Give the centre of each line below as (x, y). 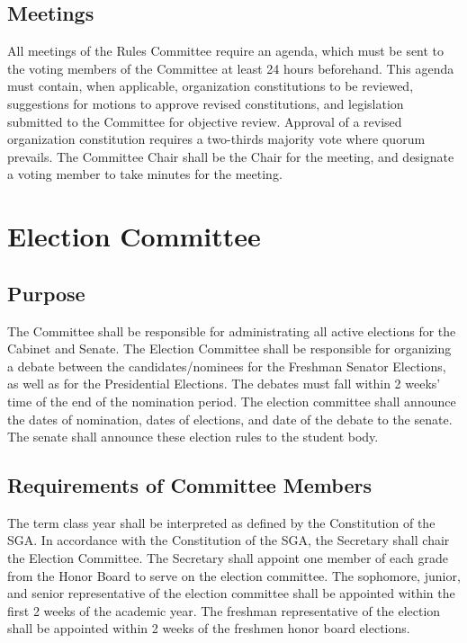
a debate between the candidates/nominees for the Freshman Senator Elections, (227, 366)
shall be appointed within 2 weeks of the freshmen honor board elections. (209, 628)
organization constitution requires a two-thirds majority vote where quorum (216, 139)
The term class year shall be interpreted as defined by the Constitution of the (221, 522)
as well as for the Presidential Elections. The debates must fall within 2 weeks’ (224, 384)
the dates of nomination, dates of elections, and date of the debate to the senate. (230, 419)
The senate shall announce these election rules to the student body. (193, 437)
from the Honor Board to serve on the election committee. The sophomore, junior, (234, 575)
